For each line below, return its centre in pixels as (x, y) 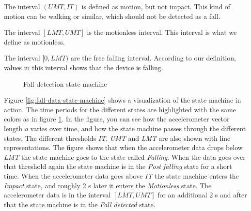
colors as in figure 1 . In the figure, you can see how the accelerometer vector (117, 119)
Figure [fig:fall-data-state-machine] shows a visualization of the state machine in (123, 100)
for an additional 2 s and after (202, 195)
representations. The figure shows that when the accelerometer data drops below (123, 147)
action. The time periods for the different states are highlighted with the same (120, 109)
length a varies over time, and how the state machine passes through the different (125, 128)
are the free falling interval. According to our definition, (153, 58)
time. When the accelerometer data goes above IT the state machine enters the (121, 175)
